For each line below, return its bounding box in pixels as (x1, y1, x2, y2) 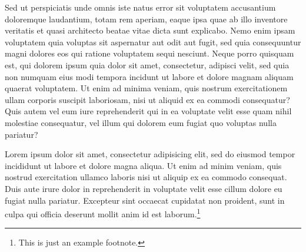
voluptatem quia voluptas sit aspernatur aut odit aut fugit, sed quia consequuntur (5, 35, 301, 48)
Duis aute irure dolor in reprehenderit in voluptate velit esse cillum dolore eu (5, 182, 282, 194)
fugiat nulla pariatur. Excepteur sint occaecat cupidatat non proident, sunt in (5, 194, 285, 206)
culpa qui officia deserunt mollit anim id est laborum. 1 (5, 206, 201, 220)
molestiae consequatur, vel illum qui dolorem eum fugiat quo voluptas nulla (5, 116, 277, 128)
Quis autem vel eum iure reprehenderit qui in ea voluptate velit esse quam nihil (5, 105, 292, 117)
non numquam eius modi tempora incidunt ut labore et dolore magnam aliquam (5, 70, 294, 82)
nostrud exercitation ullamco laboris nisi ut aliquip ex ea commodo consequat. (5, 171, 287, 183)
